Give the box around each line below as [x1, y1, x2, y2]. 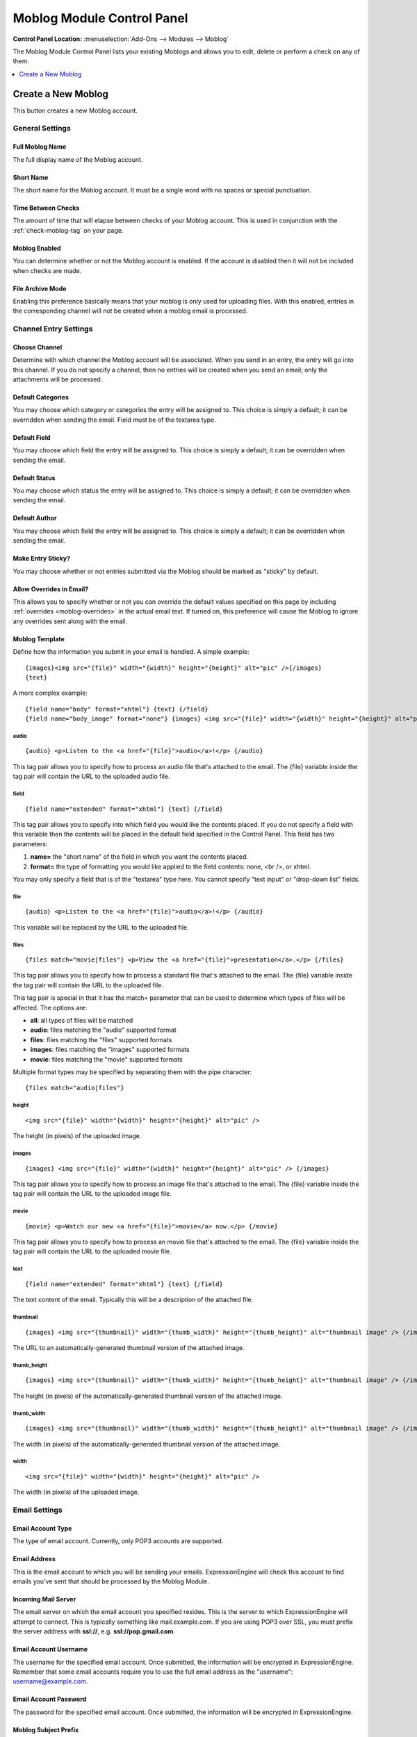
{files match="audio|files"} [25, 1084, 124, 1092]
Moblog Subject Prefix [13, 1725, 79, 1734]
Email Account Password [13, 1695, 87, 1704]
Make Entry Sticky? [13, 554, 71, 563]
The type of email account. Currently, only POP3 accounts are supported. [13, 1537, 224, 1545]
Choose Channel [13, 343, 63, 351]
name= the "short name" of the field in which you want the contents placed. [30, 853, 248, 861]
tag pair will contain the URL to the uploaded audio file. [13, 772, 170, 781]
